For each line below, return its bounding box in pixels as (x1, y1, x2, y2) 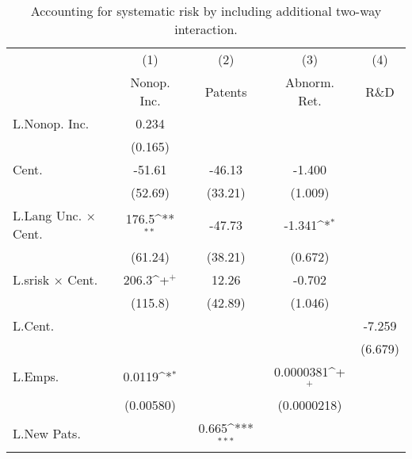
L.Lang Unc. (13, 206, 82, 224)
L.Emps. (13, 367, 59, 386)
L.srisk (13, 270, 50, 289)
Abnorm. (285, 73, 334, 91)
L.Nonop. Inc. (13, 114, 90, 132)
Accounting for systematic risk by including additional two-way (30, 2, 382, 20)
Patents (204, 82, 247, 101)
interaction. (174, 20, 238, 38)
